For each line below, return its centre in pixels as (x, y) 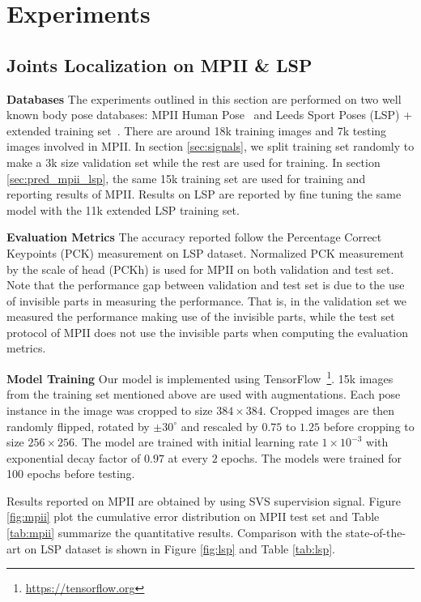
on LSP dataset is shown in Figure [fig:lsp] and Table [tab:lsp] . (180, 548)
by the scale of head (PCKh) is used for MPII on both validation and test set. (200, 269)
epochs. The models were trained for (312, 457)
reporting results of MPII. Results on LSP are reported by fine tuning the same (204, 194)
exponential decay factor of (74, 457)
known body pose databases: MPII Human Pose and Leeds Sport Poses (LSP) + (210, 115)
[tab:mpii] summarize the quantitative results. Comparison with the (174, 533)
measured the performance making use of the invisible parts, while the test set (201, 316)
